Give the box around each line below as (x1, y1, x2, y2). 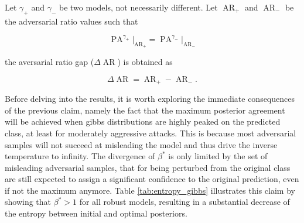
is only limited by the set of (168, 150, 268, 162)
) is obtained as (117, 56, 173, 68)
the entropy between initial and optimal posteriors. (5, 207, 187, 219)
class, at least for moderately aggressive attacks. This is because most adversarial (5, 126, 296, 139)
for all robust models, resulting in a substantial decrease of (79, 195, 290, 208)
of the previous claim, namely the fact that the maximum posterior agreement (5, 104, 285, 116)
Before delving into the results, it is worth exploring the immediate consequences (5, 92, 295, 105)
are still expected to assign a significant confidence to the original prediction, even (5, 173, 299, 185)
